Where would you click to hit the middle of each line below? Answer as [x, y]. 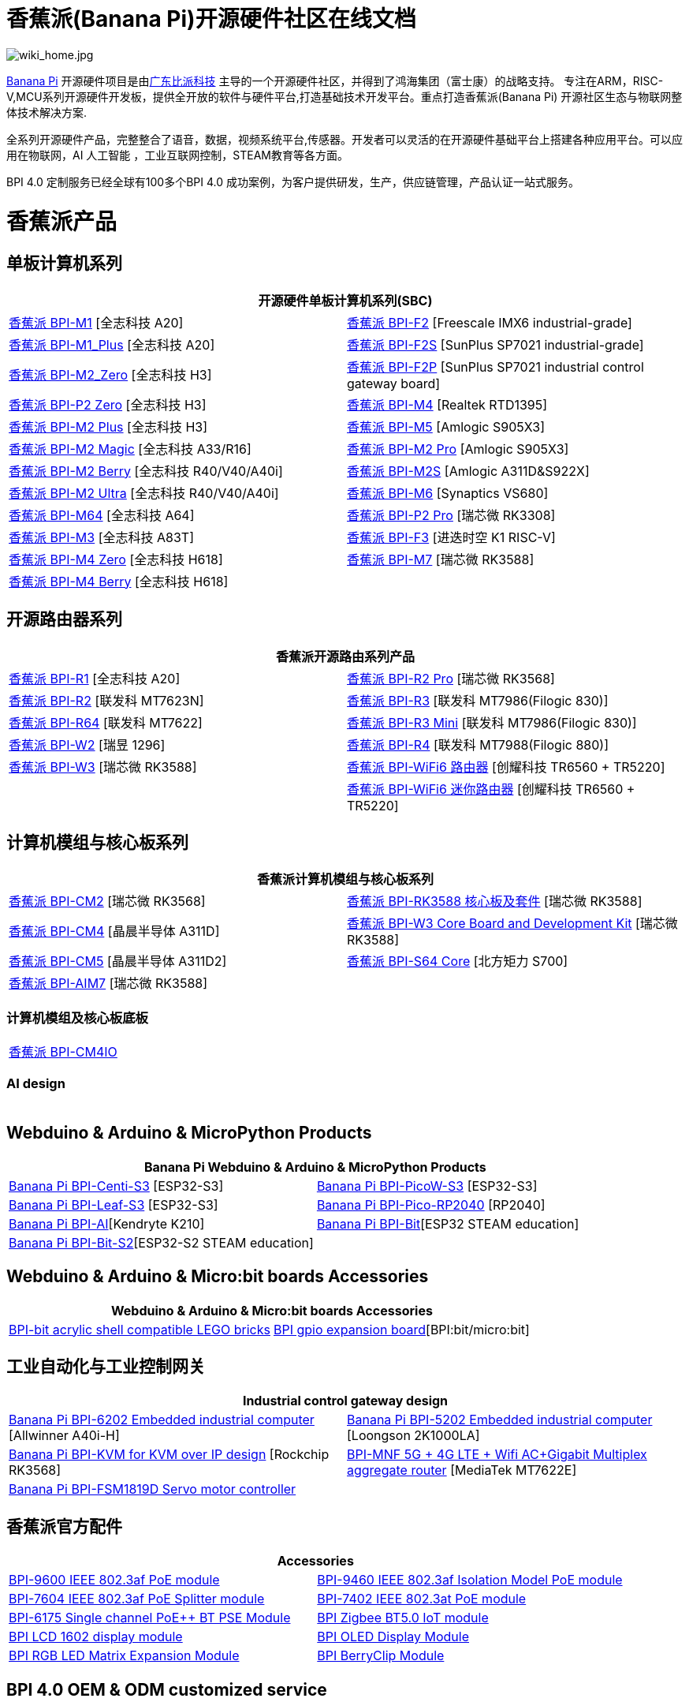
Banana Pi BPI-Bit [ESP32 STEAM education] [448, 1223]
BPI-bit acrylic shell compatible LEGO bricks [140, 1329]
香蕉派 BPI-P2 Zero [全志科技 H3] [108, 404]
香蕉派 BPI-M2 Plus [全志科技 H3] [108, 426]
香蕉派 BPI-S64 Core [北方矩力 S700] [458, 961]
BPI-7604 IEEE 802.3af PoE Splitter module [137, 1599]
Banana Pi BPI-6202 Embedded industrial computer [162, 1420]
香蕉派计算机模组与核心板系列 [345, 879]
